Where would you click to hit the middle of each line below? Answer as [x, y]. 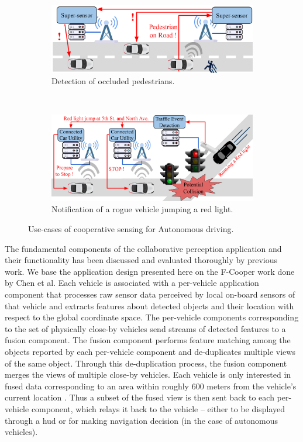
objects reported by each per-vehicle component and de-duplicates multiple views [150, 351]
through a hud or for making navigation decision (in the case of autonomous [142, 420]
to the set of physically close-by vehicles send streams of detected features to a [145, 328]
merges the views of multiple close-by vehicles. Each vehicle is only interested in [148, 374]
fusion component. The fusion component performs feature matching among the [148, 340]
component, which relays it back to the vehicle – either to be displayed [158, 408]
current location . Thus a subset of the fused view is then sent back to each [140, 397]
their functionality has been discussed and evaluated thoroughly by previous [141, 260]
